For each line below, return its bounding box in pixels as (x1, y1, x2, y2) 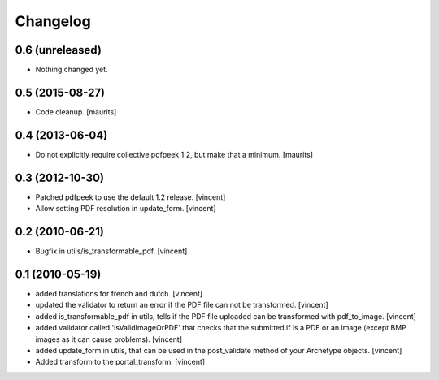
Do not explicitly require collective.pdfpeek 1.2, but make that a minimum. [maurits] (35, 149, 313, 159)
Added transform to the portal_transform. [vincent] (35, 357, 206, 367)
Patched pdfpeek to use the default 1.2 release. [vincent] (35, 192, 226, 202)
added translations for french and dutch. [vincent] (35, 288, 203, 298)
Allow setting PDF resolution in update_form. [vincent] (35, 204, 216, 214)
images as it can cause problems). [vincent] (35, 334, 183, 344)
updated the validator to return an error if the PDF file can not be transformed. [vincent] (35, 300, 328, 310)
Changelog (15, 12, 91, 30)
